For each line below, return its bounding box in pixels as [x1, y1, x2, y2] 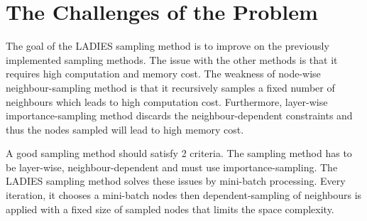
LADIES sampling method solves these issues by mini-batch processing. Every [6, 173, 346, 188]
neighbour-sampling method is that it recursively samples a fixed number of [6, 80, 335, 95]
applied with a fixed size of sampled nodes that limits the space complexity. [6, 201, 334, 216]
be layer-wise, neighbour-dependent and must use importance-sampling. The [6, 159, 338, 174]
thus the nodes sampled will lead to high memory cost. [6, 122, 244, 136]
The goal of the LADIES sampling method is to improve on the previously [6, 38, 329, 53]
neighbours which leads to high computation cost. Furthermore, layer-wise [6, 94, 328, 109]
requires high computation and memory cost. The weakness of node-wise [6, 66, 321, 81]
